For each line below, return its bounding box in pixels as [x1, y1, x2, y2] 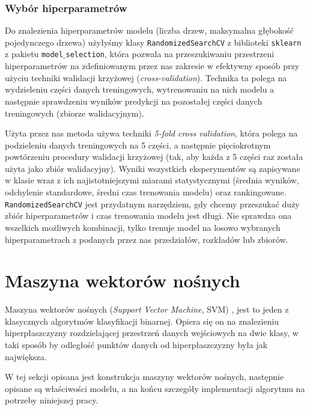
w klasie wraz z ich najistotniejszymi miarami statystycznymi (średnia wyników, [5, 174, 299, 186]
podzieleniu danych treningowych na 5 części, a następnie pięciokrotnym [5, 138, 271, 151]
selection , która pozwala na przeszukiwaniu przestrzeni [65, 47, 275, 60]
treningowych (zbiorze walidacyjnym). [5, 106, 144, 119]
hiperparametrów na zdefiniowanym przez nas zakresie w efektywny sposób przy [5, 60, 300, 72]
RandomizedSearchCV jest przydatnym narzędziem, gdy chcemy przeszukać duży [5, 197, 300, 210]
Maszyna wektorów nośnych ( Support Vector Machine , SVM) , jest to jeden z [5, 303, 289, 316]
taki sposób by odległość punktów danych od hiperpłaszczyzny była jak [5, 338, 268, 350]
